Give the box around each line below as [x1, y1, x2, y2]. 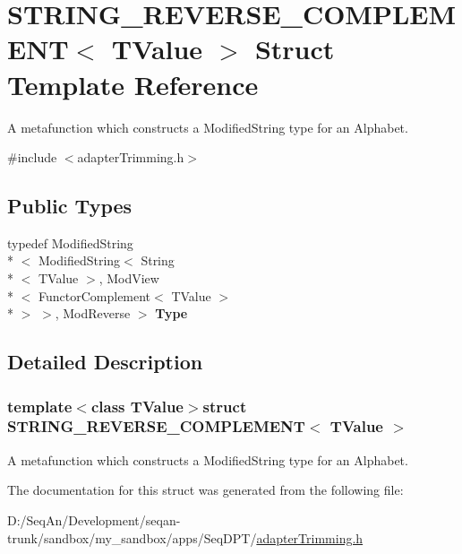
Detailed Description [7, 348, 203, 376]
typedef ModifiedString [7, 233, 133, 252]
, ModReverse [55, 304, 131, 323]
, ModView [98, 269, 159, 288]
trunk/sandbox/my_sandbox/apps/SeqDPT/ [7, 528, 257, 547]
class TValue [90, 394, 184, 417]
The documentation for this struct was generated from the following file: [7, 480, 404, 499]
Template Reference [7, 65, 259, 102]
